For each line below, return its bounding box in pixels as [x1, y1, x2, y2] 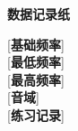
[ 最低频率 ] [7, 52, 65, 71]
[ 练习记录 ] [7, 105, 65, 124]
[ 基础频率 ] [7, 34, 65, 53]
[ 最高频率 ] [7, 70, 65, 89]
